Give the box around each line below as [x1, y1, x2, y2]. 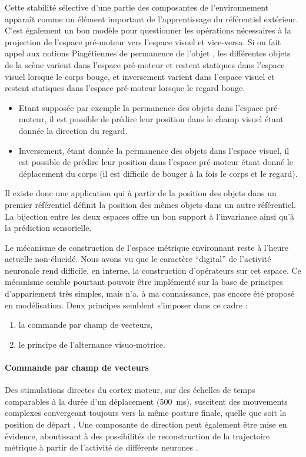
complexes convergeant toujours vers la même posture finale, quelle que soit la [5, 406, 287, 419]
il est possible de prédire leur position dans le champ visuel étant [49, 113, 284, 125]
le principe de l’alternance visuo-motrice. [18, 338, 165, 350]
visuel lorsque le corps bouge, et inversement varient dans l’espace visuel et [5, 70, 275, 82]
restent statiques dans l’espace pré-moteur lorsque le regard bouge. [5, 82, 245, 94]
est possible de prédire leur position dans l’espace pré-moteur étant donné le [18, 156, 293, 168]
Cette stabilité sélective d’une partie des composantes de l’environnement [5, 1, 269, 13]
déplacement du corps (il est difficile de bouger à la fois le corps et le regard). [18, 167, 298, 179]
